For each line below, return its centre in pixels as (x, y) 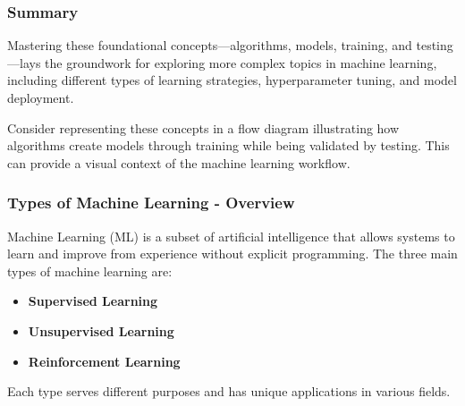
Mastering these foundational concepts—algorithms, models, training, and (210, 45)
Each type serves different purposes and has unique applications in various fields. (229, 391)
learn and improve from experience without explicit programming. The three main (232, 254)
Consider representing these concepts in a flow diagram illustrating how (203, 127)
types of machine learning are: (90, 271)
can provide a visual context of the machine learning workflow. (179, 162)
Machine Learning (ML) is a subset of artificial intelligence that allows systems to (231, 236)
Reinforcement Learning (104, 361)
